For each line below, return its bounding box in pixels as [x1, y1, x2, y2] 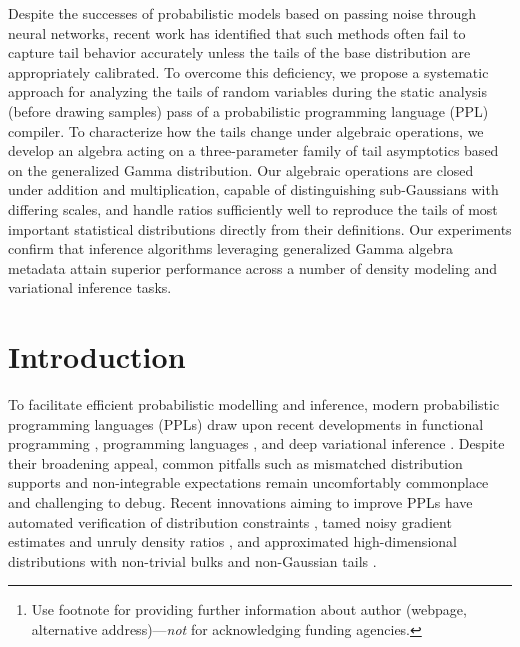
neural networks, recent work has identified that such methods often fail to [8, 22, 466, 43]
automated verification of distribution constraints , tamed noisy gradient [8, 511, 452, 532]
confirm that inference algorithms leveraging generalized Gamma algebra [8, 238, 453, 259]
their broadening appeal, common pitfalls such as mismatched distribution [8, 452, 463, 473]
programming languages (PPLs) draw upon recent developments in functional [8, 413, 484, 434]
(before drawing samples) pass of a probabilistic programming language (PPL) [8, 100, 489, 121]
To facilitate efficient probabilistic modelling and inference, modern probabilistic [8, 394, 500, 415]
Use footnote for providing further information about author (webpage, [31, 599, 467, 620]
